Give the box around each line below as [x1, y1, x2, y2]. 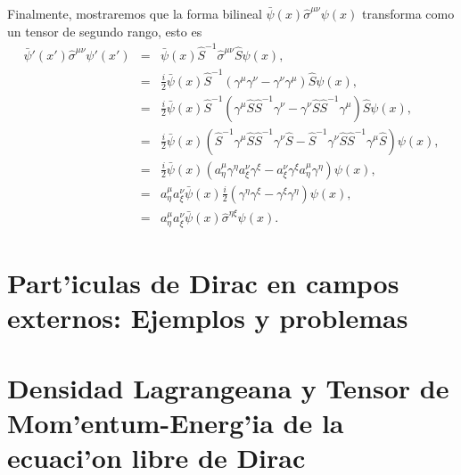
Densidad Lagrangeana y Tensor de [7, 369, 449, 405]
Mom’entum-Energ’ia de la [7, 404, 344, 440]
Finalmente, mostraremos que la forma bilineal [7, 4, 262, 22]
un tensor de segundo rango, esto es [7, 21, 202, 40]
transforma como [362, 4, 455, 22]
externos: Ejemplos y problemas [7, 299, 408, 336]
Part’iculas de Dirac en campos [7, 265, 399, 301]
